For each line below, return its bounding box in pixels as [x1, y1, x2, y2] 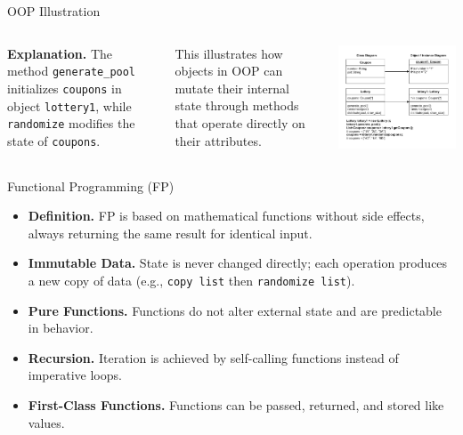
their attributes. [175, 131, 262, 149]
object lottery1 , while [7, 96, 132, 115]
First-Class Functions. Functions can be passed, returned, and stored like [28, 395, 444, 414]
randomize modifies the [7, 114, 135, 133]
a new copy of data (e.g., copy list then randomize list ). [28, 270, 355, 289]
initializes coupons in [7, 78, 122, 97]
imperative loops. [28, 366, 122, 384]
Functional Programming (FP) [7, 176, 175, 195]
